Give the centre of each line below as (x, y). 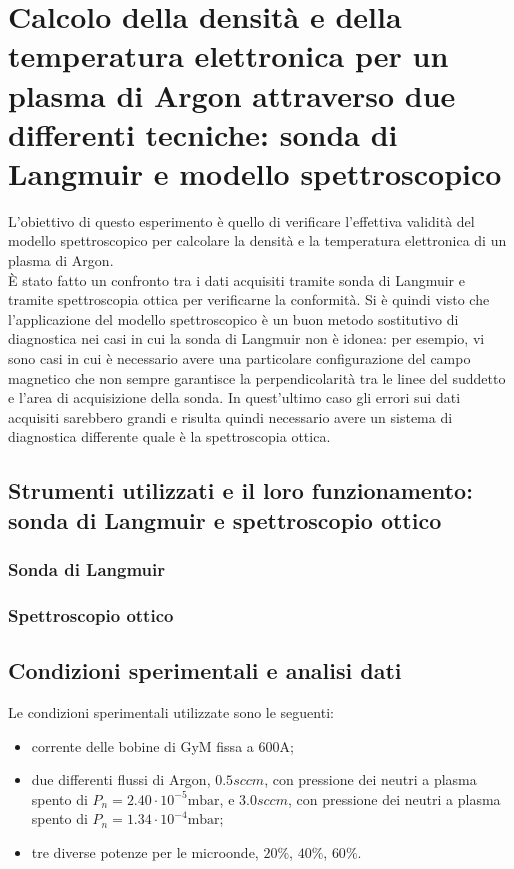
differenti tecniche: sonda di (203, 133)
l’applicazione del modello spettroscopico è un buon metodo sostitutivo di (233, 318)
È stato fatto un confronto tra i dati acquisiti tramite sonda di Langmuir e (236, 279)
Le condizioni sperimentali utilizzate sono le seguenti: (171, 712)
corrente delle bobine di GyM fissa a (142, 745)
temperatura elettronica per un (228, 55)
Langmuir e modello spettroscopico (255, 172)
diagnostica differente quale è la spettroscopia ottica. (169, 436)
